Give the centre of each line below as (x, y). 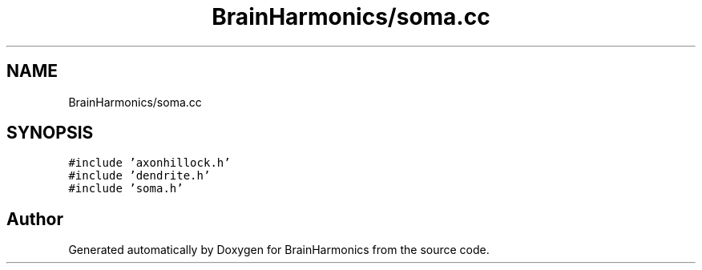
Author (35, 219)
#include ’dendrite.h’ (139, 176)
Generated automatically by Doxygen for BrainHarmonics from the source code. (279, 250)
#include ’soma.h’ (126, 189)
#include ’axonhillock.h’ (149, 163)
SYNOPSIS (50, 133)
